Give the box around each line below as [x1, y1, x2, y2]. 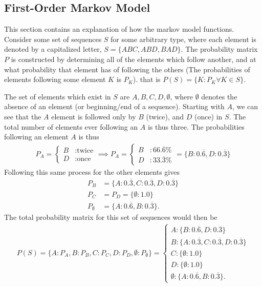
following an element [4, 131, 69, 142]
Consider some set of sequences [4, 33, 102, 44]
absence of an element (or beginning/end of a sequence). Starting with [4, 101, 225, 112]
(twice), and [146, 111, 184, 121]
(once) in [194, 111, 223, 121]
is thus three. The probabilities [147, 121, 245, 132]
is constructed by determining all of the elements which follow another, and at [11, 53, 256, 64]
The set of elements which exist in [4, 91, 111, 101]
